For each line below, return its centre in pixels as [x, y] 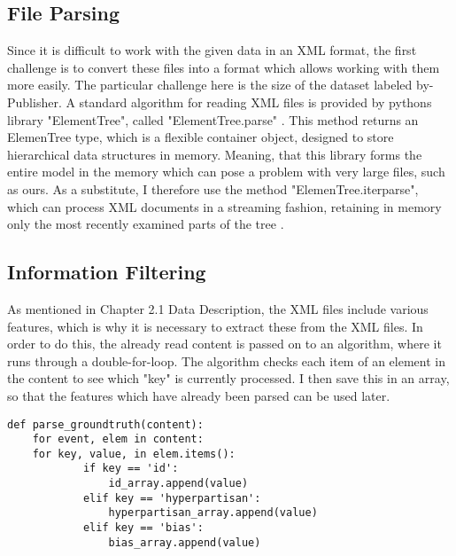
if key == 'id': [131, 469]
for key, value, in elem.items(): [134, 454]
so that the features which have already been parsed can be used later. [199, 395]
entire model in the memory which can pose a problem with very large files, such [226, 172]
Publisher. [35, 102]
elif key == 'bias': [143, 528]
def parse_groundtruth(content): [105, 424]
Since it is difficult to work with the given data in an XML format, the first [212, 50]
